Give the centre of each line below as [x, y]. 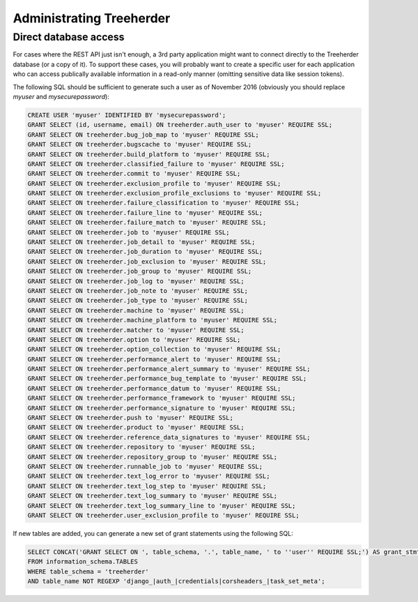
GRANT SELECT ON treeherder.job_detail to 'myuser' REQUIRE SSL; [141, 242]
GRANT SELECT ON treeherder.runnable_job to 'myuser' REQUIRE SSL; [145, 466]
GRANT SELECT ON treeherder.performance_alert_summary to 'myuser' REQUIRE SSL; [169, 369]
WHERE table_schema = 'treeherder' [88, 571]
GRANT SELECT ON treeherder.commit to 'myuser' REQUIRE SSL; [134, 174]
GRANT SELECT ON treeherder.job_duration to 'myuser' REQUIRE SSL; [145, 252]
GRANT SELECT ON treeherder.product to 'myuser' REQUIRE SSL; [136, 428]
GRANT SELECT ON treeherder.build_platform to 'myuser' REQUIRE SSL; [149, 154]
